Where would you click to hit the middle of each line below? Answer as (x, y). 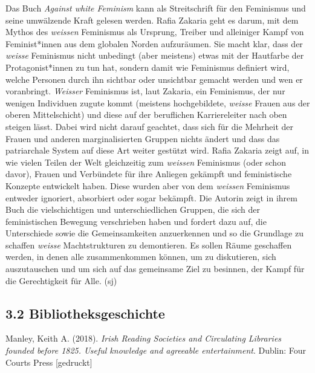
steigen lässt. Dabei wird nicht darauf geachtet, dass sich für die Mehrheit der (150, 126)
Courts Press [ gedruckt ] (49, 362)
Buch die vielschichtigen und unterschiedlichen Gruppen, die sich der (133, 209)
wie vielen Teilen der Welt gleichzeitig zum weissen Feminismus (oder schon (146, 162)
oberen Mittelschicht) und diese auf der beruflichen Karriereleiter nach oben (146, 115)
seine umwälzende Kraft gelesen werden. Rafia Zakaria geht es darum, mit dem (152, 20)
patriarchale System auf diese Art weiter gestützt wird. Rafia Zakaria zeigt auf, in (157, 150)
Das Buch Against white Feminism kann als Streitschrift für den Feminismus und (156, 8)
